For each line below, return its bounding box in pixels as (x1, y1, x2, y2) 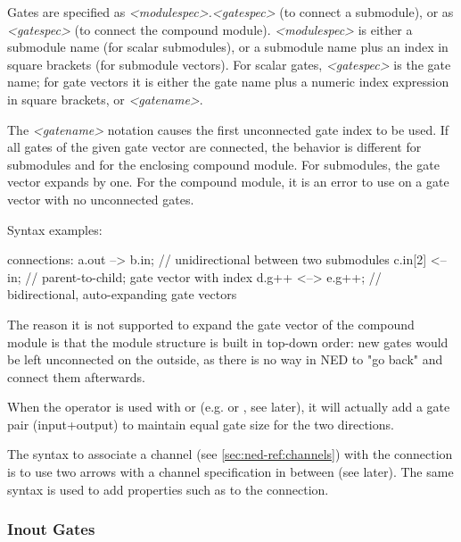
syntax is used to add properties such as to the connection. (7, 479, 329, 498)
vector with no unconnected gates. (7, 189, 194, 208)
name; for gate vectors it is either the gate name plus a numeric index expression (7, 72, 449, 91)
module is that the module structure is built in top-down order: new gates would (7, 332, 449, 351)
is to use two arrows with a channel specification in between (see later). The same (7, 463, 454, 481)
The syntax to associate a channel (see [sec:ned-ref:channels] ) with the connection (7, 445, 453, 463)
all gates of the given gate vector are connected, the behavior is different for (7, 138, 422, 156)
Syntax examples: (7, 220, 103, 238)
